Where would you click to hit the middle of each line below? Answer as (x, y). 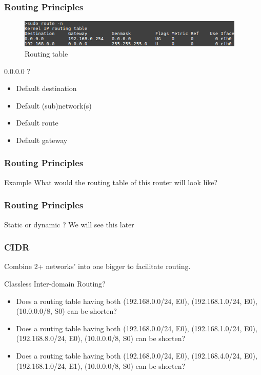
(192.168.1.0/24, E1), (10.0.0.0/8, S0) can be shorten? (101, 365)
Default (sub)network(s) (54, 105)
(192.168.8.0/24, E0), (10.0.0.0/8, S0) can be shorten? (101, 338)
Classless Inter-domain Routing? (55, 283)
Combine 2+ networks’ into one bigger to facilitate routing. (97, 266)
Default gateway (42, 140)
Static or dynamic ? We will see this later (69, 224)
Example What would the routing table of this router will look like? (111, 182)
